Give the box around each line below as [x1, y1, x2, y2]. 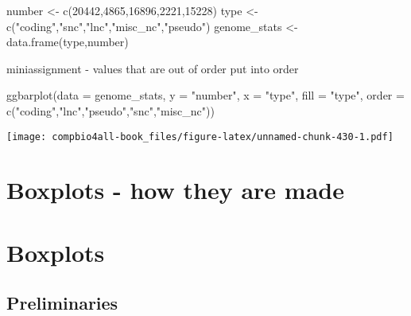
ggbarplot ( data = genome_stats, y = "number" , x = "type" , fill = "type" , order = [6, 87, 405, 103]
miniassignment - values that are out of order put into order [6, 60, 299, 76]
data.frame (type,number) [6, 33, 129, 50]
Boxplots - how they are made [6, 174, 344, 206]
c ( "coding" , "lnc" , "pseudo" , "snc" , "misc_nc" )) [6, 102, 215, 119]
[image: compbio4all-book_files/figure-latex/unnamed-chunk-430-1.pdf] [6, 131, 394, 142]
